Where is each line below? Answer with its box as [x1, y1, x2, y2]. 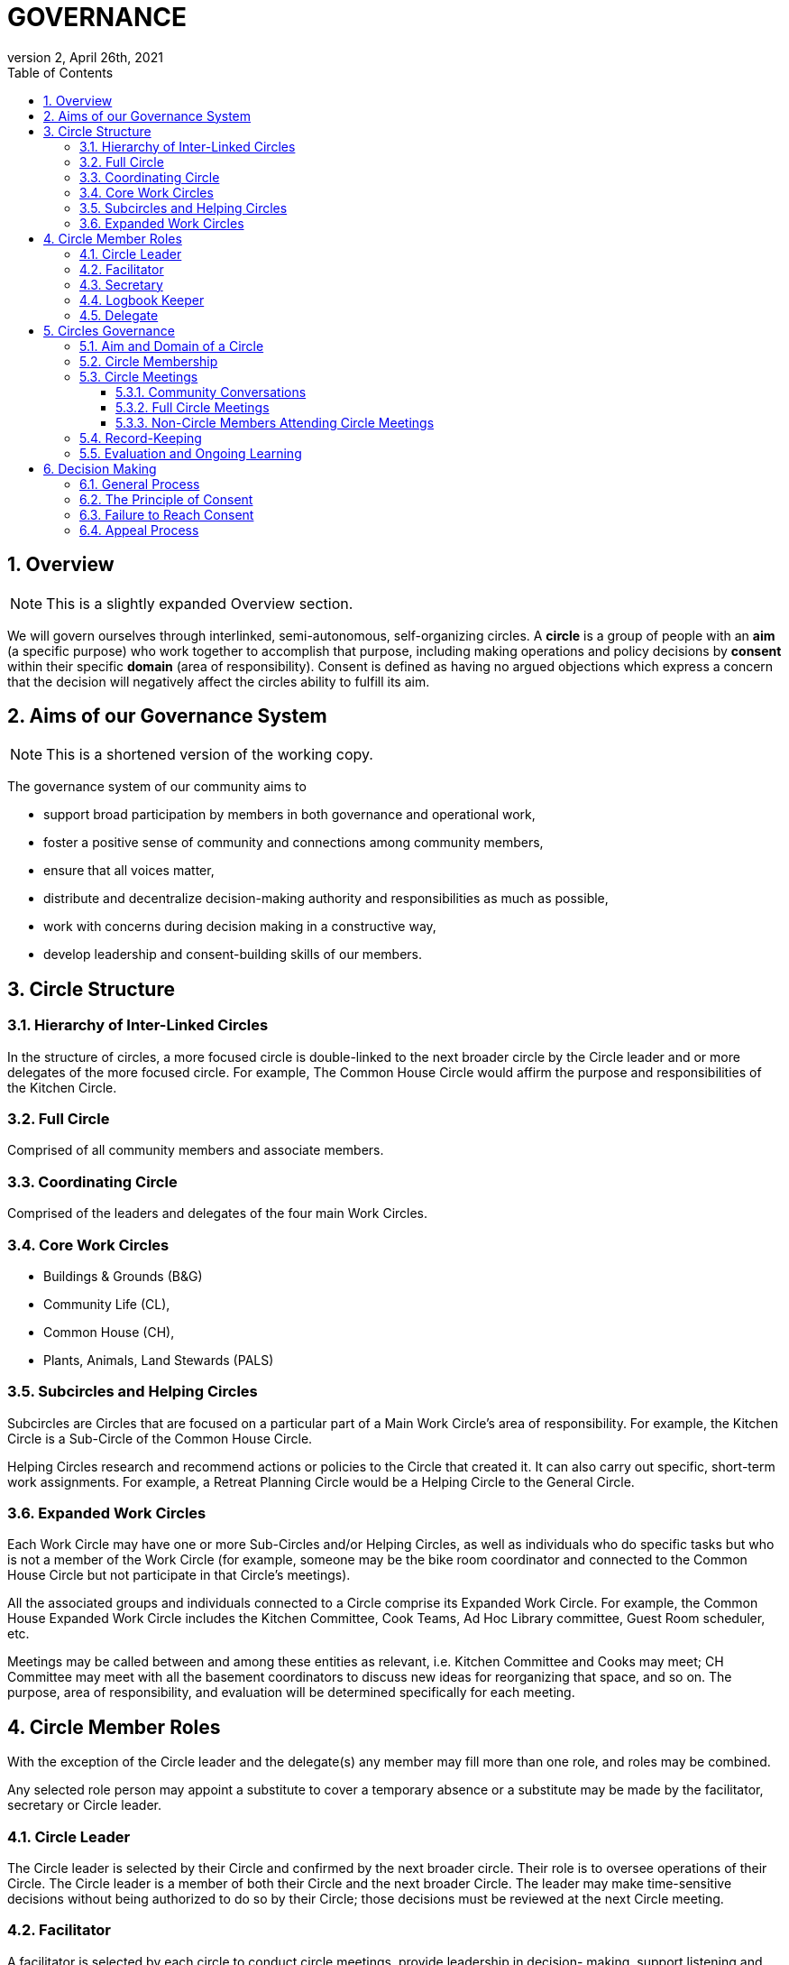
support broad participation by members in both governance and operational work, [43, 807, 536, 823]
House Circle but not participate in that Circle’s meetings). [7, 1567, 351, 1583]
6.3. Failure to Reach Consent [79, 506, 254, 522]
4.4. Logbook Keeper [79, 291, 205, 308]
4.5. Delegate [79, 307, 159, 323]
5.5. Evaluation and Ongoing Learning [79, 445, 302, 461]
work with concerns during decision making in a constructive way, [43, 918, 436, 935]
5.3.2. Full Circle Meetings [115, 399, 270, 415]
